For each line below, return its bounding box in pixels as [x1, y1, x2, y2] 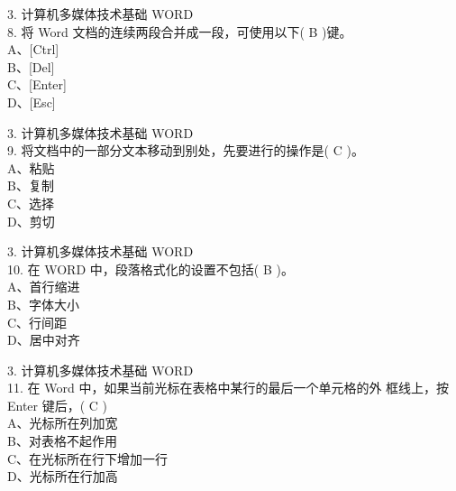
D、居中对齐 [7, 330, 80, 349]
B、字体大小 [7, 294, 79, 313]
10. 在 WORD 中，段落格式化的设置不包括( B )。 [7, 259, 294, 278]
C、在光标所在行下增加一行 [7, 449, 169, 468]
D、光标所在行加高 [7, 467, 118, 486]
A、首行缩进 [7, 277, 80, 296]
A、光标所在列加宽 [7, 413, 118, 432]
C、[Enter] [7, 75, 67, 94]
